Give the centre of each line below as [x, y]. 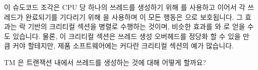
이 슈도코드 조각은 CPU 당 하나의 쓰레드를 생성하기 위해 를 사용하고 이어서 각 [125, 7]
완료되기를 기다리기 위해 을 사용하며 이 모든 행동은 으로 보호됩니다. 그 [134, 17]
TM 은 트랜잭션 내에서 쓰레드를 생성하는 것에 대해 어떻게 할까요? [105, 62]
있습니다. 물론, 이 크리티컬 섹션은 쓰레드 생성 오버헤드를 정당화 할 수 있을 [127, 36]
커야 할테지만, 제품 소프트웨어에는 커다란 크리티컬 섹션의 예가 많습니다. [123, 46]
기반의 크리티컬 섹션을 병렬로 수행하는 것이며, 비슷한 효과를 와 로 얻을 [136, 26]
